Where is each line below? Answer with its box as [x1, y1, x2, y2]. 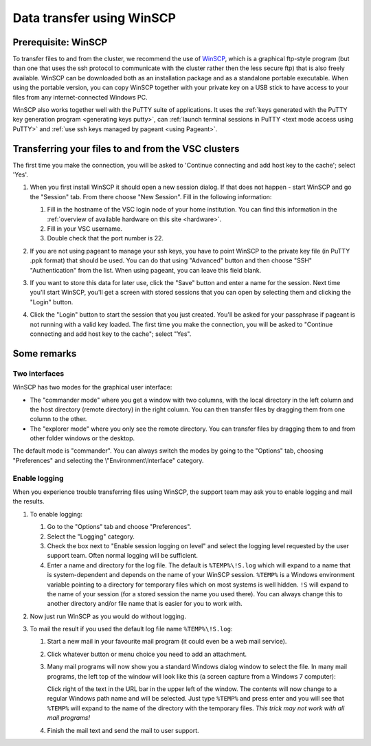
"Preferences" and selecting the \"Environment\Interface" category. [12, 456, 204, 464]
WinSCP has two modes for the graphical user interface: [12, 383, 172, 392]
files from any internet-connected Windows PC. [12, 93, 148, 101]
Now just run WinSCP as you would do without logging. [30, 612, 187, 620]
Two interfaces [12, 368, 65, 378]
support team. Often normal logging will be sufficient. [47, 552, 199, 560]
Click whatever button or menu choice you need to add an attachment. [47, 650, 247, 658]
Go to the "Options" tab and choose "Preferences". [47, 523, 192, 531]
